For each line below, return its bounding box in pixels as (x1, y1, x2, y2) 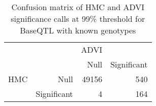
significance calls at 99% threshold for (11, 13, 145, 24)
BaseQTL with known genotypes (20, 24, 136, 36)
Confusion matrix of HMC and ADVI (11, 1, 145, 13)
